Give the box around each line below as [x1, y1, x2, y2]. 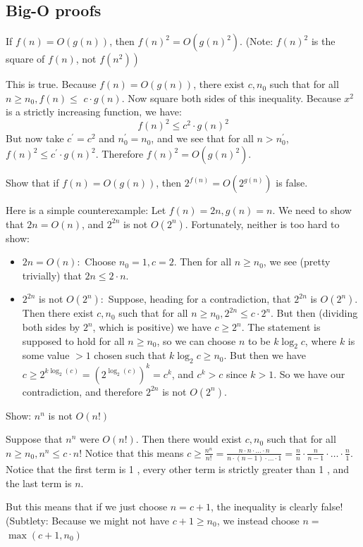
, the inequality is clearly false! [211, 499, 343, 514]
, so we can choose [156, 333, 236, 348]
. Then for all [173, 254, 232, 269]
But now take [6, 131, 64, 146]
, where [304, 333, 337, 348]
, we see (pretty [263, 254, 331, 269]
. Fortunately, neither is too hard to [185, 216, 340, 231]
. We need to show [272, 203, 352, 218]
